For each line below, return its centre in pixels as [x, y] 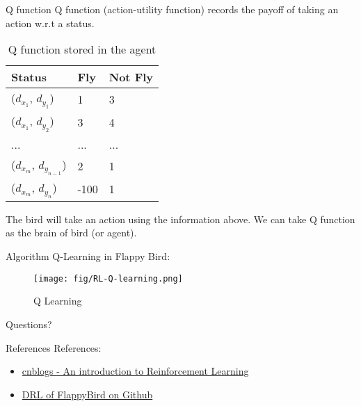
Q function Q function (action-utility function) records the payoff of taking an [172, 9]
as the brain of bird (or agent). [71, 233]
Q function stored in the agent [82, 49]
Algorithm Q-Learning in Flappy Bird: [88, 256]
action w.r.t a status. [50, 23]
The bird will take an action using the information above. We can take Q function [180, 219]
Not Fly [131, 77]
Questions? [29, 324]
